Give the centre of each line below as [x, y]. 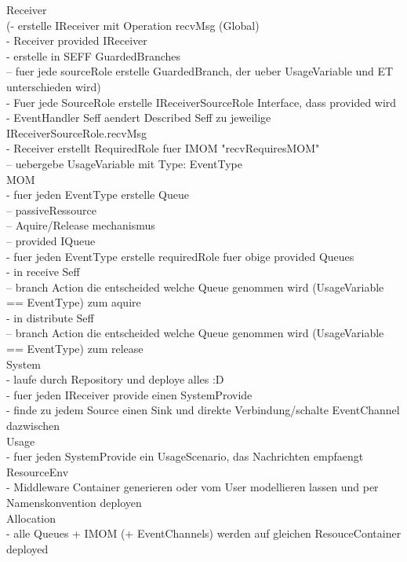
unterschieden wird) [54, 86]
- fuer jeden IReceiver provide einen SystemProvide [129, 394]
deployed [27, 548]
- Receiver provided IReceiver [77, 40]
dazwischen [33, 426]
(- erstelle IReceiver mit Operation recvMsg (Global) [133, 25]
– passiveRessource [51, 209]
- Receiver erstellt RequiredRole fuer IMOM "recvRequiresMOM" [163, 148]
